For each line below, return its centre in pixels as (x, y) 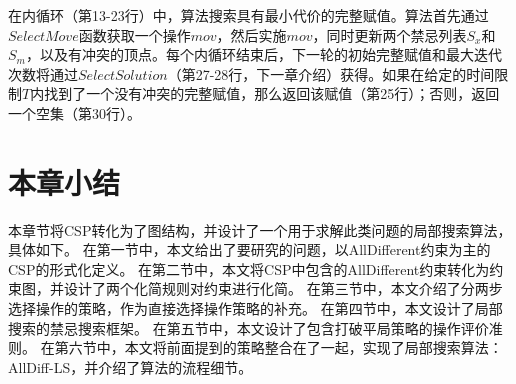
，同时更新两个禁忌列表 (389, 34)
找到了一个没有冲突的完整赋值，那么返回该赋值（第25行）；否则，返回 (272, 93)
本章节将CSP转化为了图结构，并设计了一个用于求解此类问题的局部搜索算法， (260, 229)
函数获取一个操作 (134, 34)
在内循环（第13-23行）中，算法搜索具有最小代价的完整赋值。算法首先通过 (248, 15)
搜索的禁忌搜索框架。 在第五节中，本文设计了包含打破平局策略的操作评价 (248, 327)
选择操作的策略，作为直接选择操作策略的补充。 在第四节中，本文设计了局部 (255, 308)
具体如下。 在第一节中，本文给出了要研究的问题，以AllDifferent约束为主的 (249, 249)
